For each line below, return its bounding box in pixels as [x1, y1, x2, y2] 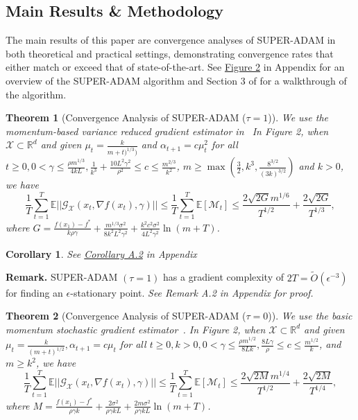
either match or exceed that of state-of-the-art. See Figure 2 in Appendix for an [6, 60, 345, 74]
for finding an [6, 285, 63, 299]
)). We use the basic [268, 308, 352, 323]
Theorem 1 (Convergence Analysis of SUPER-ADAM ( [6, 110, 246, 125]
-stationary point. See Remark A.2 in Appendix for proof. [70, 285, 314, 299]
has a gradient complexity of [163, 270, 284, 284]
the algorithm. [6, 87, 67, 101]
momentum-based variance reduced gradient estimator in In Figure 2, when [6, 123, 329, 138]
